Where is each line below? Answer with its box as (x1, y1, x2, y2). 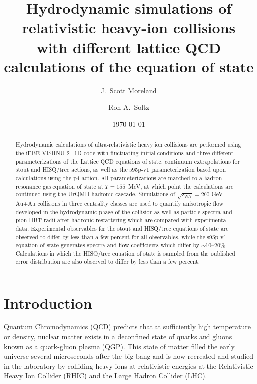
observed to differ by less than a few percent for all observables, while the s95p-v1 (15, 232, 227, 241)
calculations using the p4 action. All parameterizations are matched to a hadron (15, 173, 222, 182)
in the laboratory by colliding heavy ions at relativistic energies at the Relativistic (4, 360, 253, 371)
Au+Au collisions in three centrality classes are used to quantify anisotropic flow (15, 199, 224, 208)
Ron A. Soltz (108, 102, 149, 112)
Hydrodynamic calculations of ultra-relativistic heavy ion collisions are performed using (15, 140, 241, 149)
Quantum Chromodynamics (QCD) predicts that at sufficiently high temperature (4, 321, 251, 332)
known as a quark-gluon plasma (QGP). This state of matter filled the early (4, 341, 235, 351)
